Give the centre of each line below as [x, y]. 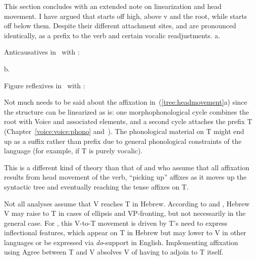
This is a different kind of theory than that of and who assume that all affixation [127, 167]
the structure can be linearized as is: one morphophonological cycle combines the [127, 111]
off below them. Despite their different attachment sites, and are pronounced [120, 26]
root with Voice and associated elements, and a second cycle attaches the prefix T [128, 121]
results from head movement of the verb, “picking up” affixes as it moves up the [125, 177]
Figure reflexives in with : [45, 85]
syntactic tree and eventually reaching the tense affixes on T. [96, 186]
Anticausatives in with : [42, 52]
